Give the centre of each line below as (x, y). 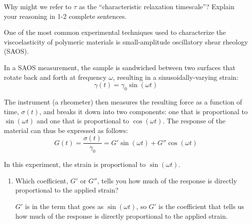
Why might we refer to (38, 6)
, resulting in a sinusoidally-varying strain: (176, 77)
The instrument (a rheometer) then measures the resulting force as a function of (123, 101)
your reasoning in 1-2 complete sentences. (65, 16)
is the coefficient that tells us (201, 206)
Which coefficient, (42, 180)
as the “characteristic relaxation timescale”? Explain (157, 6)
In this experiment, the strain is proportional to (75, 164)
